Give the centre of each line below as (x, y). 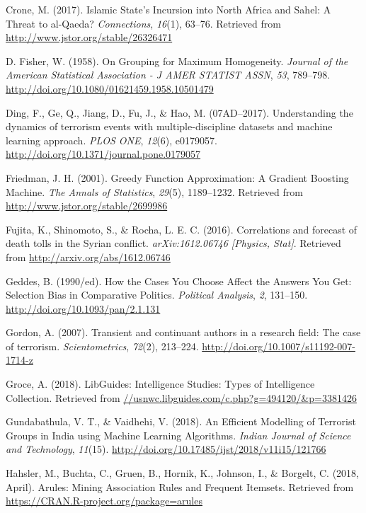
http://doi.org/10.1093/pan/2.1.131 (83, 308)
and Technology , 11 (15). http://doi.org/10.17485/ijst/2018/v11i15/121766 (166, 449)
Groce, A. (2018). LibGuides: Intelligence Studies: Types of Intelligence (160, 384)
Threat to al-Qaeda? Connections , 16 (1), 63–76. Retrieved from (143, 23)
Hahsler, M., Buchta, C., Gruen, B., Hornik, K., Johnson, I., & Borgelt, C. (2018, (182, 473)
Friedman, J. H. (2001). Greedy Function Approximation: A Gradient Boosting (177, 177)
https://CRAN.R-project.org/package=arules (104, 501)
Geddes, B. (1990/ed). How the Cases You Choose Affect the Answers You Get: (179, 281)
